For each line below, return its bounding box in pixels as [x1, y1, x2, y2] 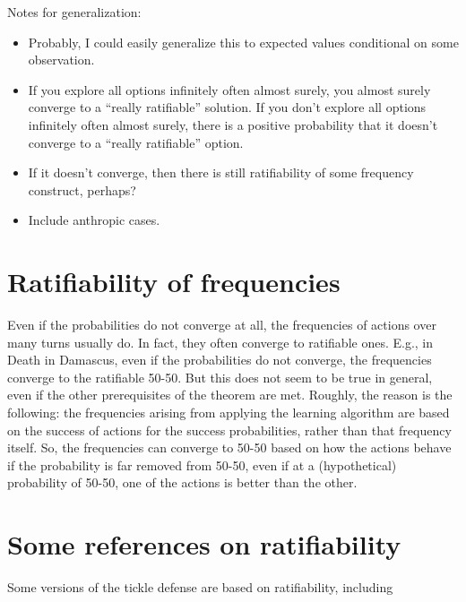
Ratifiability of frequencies [7, 263, 341, 300]
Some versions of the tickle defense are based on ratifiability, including [7, 578, 393, 597]
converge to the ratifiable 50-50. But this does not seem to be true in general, [7, 367, 433, 386]
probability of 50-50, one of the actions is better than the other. [7, 473, 358, 492]
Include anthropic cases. [28, 211, 160, 229]
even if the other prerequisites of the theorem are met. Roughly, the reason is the [7, 385, 453, 404]
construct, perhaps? [28, 180, 136, 199]
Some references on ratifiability [7, 526, 401, 563]
